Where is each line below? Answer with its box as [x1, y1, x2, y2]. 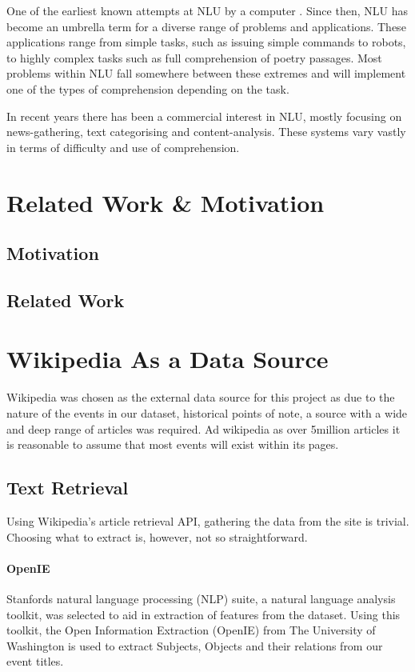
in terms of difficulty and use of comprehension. [6, 138, 240, 155]
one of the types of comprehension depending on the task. [6, 80, 289, 97]
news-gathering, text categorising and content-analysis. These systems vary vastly [6, 123, 406, 140]
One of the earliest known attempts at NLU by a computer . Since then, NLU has [6, 2, 408, 18]
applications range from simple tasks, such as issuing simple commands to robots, [6, 34, 406, 50]
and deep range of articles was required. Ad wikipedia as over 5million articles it [6, 420, 401, 437]
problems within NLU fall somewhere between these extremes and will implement [6, 65, 406, 82]
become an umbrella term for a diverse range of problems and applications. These [6, 18, 406, 34]
